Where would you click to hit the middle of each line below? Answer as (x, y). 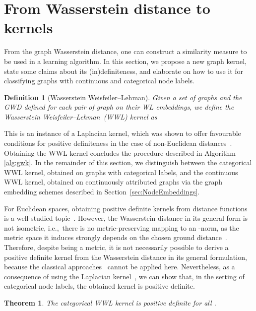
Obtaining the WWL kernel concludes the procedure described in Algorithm (120, 153)
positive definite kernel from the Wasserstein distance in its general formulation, (126, 257)
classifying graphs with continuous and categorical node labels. (99, 81)
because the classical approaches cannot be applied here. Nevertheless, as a (120, 267)
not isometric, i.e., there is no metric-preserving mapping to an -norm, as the (122, 227)
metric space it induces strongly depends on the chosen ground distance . (116, 237)
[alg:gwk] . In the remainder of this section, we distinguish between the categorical (128, 162)
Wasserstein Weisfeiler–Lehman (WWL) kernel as (81, 116)
